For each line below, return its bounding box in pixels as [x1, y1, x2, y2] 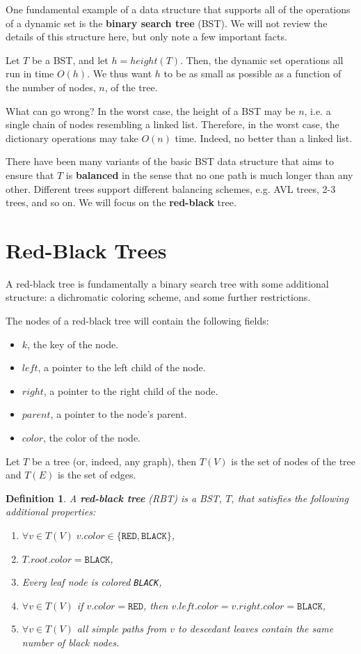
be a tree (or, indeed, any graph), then [31, 453, 197, 468]
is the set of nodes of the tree [231, 453, 356, 468]
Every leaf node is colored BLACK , [22, 575, 162, 589]
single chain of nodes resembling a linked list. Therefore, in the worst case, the [6, 117, 339, 132]
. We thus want [87, 66, 152, 81]
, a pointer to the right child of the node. [43, 383, 218, 398]
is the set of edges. [57, 467, 136, 482]
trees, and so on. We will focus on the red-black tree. [6, 195, 236, 210]
